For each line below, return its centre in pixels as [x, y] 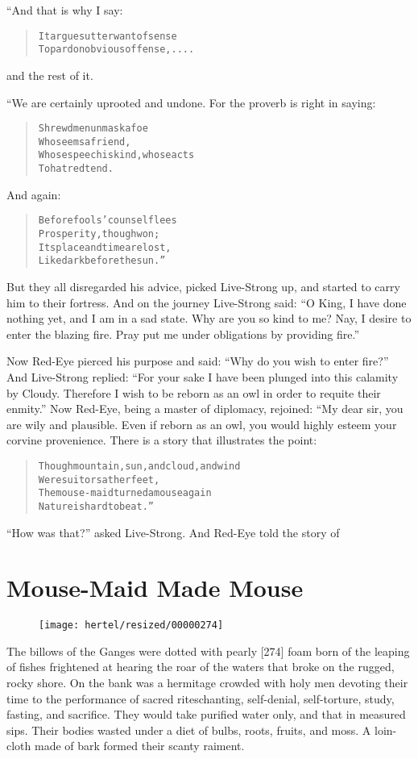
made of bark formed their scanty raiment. [139, 746]
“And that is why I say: [65, 10]
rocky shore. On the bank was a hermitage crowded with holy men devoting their [207, 683]
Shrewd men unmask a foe [93, 129]
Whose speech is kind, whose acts [116, 155]
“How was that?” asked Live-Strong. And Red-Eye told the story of [173, 532]
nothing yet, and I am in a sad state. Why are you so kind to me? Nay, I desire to [209, 318]
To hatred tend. [76, 169]
